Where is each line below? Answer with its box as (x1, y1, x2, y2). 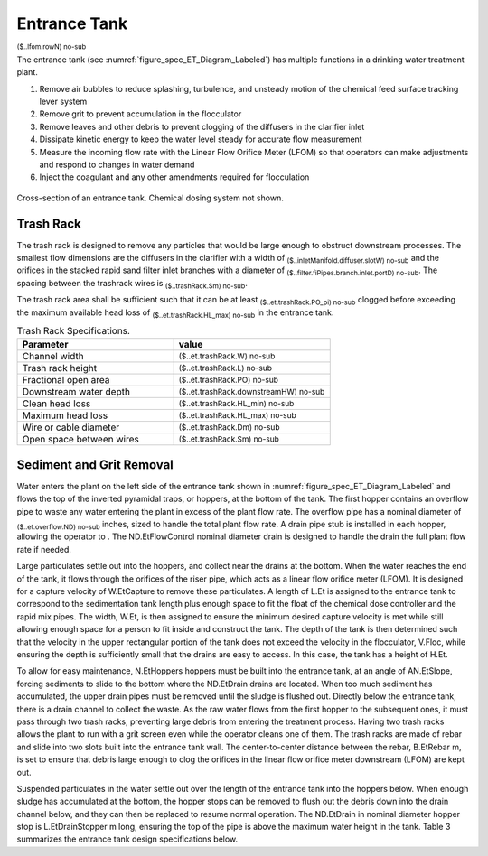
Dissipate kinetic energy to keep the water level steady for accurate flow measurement (39, 134, 362, 144)
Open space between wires (22, 433, 139, 446)
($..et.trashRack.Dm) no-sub (178, 423, 280, 433)
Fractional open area (22, 374, 110, 386)
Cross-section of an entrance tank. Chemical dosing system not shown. (16, 192, 284, 203)
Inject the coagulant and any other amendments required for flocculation (39, 172, 310, 182)
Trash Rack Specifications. (16, 325, 131, 338)
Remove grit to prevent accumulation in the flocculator (39, 108, 242, 119)
